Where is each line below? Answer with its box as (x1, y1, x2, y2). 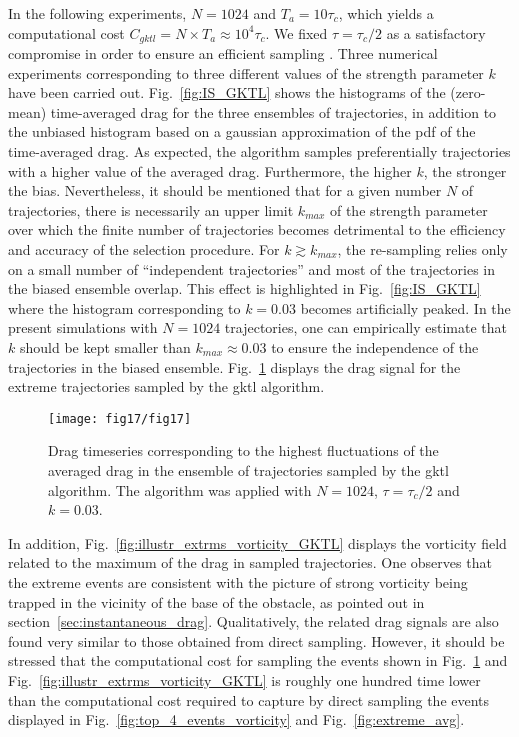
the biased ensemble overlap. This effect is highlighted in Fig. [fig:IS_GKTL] (8, 278, 481, 299)
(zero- (450, 82, 486, 103)
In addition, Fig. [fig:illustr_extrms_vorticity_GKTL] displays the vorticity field (8, 532, 507, 553)
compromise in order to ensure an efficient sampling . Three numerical (8, 43, 438, 64)
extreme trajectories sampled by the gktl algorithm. (8, 376, 325, 397)
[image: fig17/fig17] (48, 411, 192, 426)
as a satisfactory (386, 22, 486, 43)
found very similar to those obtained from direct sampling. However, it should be (8, 630, 505, 651)
